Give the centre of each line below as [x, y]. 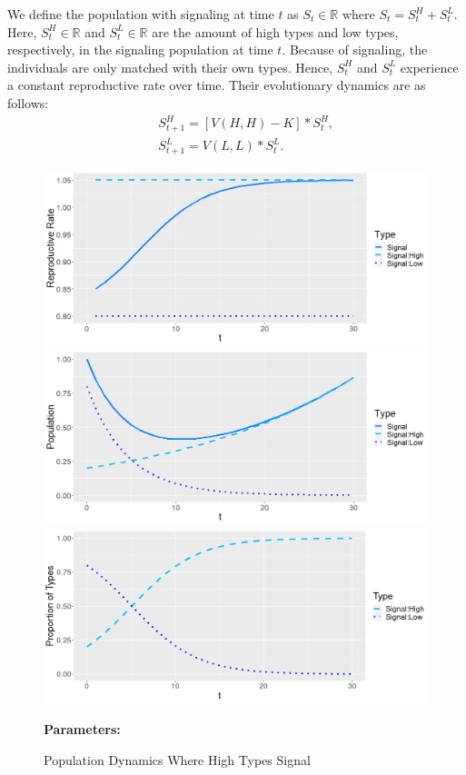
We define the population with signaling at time [141, 14]
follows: [28, 102]
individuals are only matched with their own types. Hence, [170, 67]
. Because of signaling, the [355, 50]
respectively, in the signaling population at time [140, 50]
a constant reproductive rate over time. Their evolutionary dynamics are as [217, 85]
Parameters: [82, 728]
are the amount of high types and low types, [275, 31]
